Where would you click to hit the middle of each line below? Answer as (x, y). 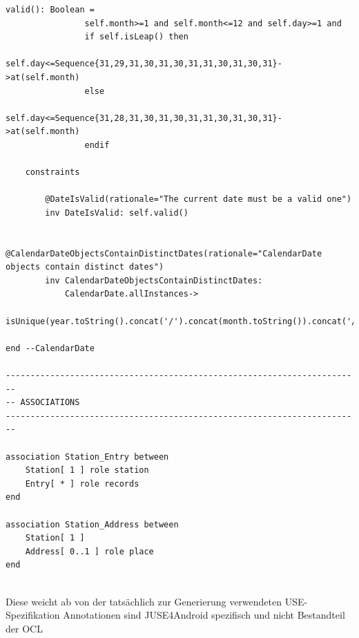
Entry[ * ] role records (82, 484)
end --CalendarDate (50, 348)
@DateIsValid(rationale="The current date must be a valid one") (198, 199)
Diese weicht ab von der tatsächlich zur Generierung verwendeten (144, 601)
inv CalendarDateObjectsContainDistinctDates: (154, 280)
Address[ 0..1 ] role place (89, 551)
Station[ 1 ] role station (87, 470)
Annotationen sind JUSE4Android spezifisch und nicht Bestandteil (204, 615)
